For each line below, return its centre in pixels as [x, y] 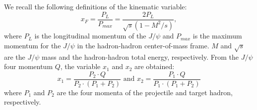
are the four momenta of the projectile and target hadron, [145, 92]
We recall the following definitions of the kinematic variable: [96, 6]
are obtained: [154, 66]
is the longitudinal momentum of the [90, 36]
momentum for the [32, 45]
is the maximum [217, 36]
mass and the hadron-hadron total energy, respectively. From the [140, 56]
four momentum [29, 66]
